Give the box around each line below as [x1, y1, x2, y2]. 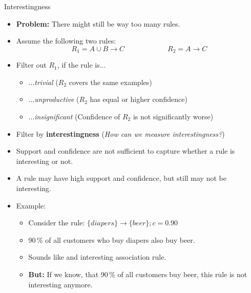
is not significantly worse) [133, 111, 214, 122]
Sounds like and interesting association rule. [28, 252, 166, 262]
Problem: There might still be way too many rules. [16, 18, 180, 29]
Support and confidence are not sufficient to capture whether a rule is [16, 145, 235, 156]
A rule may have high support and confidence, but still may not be [16, 173, 226, 183]
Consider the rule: [28, 217, 85, 228]
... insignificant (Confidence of [28, 111, 120, 122]
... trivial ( [28, 76, 58, 87]
